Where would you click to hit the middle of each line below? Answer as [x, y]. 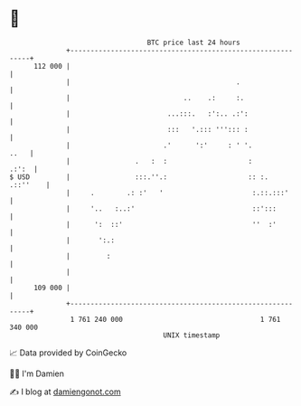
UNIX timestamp [192, 335]
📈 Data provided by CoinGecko [68, 353]
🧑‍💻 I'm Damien [37, 373]
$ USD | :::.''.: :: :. [139, 177]
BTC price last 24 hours [194, 42]
